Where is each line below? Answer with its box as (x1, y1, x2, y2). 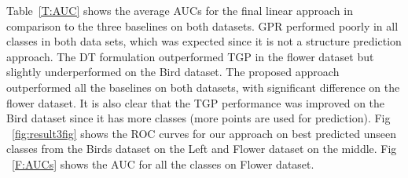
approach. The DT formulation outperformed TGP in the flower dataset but (6, 48, 374, 64)
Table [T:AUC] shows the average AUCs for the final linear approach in (6, 2, 353, 18)
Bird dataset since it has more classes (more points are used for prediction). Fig (6, 110, 391, 126)
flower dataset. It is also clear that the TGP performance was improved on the (6, 94, 385, 111)
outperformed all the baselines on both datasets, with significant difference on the (6, 78, 400, 95)
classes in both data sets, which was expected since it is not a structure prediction (6, 33, 402, 49)
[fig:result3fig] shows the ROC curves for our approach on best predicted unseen (12, 125, 396, 141)
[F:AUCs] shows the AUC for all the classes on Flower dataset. (12, 155, 314, 172)
